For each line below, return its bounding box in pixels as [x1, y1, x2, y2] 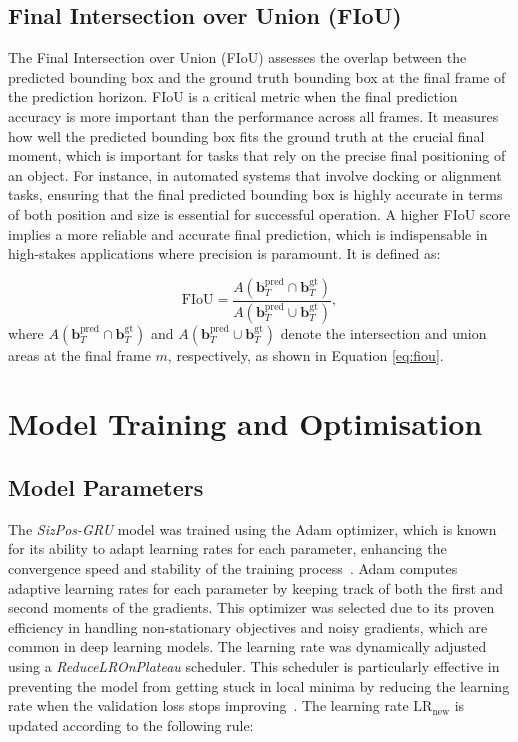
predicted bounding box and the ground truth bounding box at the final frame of [8, 66, 506, 87]
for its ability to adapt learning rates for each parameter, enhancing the [8, 538, 447, 559]
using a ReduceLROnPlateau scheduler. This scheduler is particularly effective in [8, 655, 500, 676]
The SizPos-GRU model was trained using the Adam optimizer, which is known [8, 518, 497, 539]
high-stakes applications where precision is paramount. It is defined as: [8, 243, 441, 264]
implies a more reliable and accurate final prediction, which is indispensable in [8, 223, 488, 244]
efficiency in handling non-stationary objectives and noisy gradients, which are [8, 616, 488, 637]
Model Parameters [8, 471, 204, 502]
